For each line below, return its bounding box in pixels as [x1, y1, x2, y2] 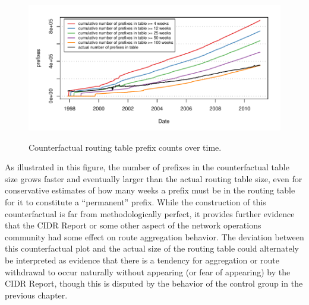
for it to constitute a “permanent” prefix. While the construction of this [5, 195, 266, 208]
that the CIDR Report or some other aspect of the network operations [5, 219, 261, 231]
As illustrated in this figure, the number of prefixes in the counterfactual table [5, 161, 289, 173]
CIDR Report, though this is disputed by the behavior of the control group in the [5, 277, 303, 290]
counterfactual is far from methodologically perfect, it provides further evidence [5, 207, 295, 220]
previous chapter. [5, 288, 68, 301]
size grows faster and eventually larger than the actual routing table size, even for [5, 172, 302, 185]
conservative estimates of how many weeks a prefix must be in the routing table [5, 184, 295, 196]
